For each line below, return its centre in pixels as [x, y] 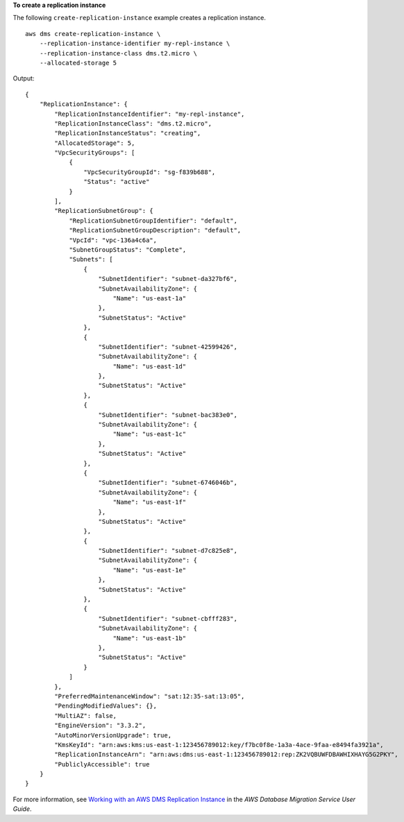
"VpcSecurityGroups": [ [95, 153]
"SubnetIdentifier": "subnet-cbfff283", [168, 618]
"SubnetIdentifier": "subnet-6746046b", [168, 483]
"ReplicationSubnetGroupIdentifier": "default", [153, 221]
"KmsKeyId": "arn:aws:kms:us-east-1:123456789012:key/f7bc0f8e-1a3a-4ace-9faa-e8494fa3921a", [219, 745]
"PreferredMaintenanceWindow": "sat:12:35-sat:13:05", [150, 696]
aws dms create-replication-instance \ [93, 34]
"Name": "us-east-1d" [150, 366]
